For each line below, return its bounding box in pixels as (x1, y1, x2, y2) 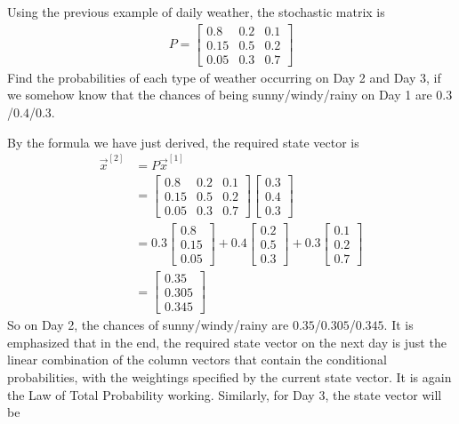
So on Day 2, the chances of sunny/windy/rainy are (7, 316, 289, 334)
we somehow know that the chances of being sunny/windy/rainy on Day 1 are (7, 85, 432, 104)
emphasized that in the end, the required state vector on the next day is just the (7, 332, 447, 351)
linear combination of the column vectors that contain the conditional (7, 350, 387, 369)
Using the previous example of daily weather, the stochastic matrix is (7, 3, 385, 20)
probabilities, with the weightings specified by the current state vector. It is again (7, 367, 452, 386)
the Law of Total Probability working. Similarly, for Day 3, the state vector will (7, 385, 442, 404)
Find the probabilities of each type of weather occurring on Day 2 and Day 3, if (7, 68, 441, 86)
